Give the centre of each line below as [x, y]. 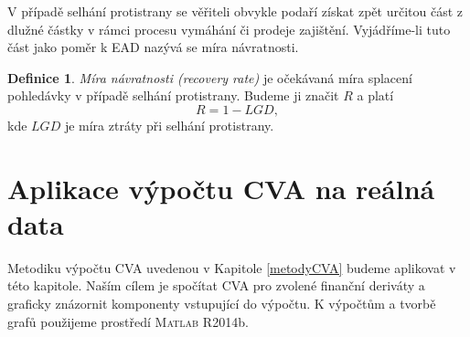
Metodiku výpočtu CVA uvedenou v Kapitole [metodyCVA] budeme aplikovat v [232, 267]
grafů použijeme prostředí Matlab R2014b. [128, 321]
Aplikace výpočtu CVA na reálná [221, 188]
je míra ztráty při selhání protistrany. [169, 125]
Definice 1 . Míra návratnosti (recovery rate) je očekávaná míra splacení [210, 77]
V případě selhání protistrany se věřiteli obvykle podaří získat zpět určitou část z [235, 11]
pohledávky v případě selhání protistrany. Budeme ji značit [173, 95]
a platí [375, 95]
